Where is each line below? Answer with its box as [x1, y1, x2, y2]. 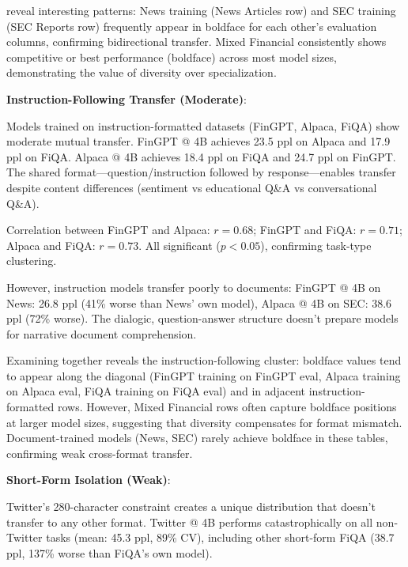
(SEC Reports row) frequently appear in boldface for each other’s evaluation [6, 17, 377, 34]
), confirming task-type [260, 236, 372, 253]
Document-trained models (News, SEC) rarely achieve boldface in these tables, [6, 429, 388, 446]
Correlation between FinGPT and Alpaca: [6, 221, 210, 238]
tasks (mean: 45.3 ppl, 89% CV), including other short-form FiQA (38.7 [46, 529, 395, 546]
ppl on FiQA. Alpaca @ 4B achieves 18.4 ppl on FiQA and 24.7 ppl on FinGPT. [6, 148, 396, 164]
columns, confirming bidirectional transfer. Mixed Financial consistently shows [6, 33, 387, 50]
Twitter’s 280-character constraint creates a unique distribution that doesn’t [6, 498, 376, 515]
